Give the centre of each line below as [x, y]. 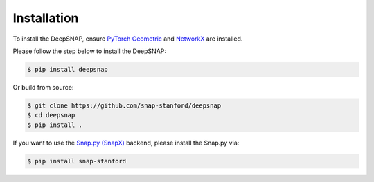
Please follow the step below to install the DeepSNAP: [89, 51]
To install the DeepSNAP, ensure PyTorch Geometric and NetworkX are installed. [128, 39]
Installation [46, 18]
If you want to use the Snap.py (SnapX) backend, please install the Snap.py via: [126, 143]
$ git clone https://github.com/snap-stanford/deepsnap [124, 105]
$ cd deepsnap [51, 115]
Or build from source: [43, 87]
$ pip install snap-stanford [77, 161]
